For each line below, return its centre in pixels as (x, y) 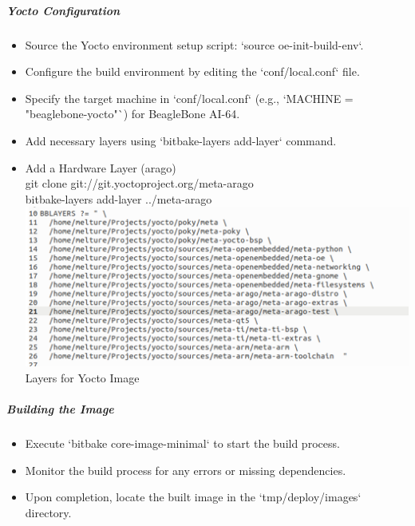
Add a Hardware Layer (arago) (101, 167)
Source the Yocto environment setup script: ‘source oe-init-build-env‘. (194, 44)
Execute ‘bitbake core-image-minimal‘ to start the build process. (182, 443)
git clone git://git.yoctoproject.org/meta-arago (139, 183)
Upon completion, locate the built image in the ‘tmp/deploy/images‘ (193, 497)
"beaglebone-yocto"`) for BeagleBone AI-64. (132, 114)
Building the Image (60, 409)
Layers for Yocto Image (82, 378)
